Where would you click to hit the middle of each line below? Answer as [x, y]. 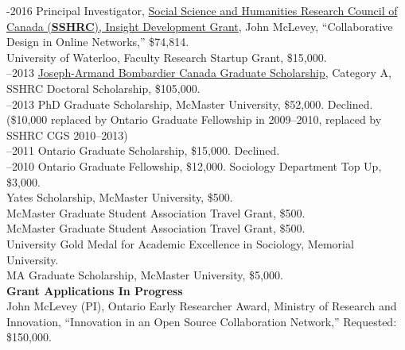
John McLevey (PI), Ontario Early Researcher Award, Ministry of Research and [202, 306]
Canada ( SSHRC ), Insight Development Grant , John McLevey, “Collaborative [200, 26]
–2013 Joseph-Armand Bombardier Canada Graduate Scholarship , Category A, [199, 73]
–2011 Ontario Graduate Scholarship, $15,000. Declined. [143, 150]
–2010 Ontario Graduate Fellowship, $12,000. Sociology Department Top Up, [194, 165]
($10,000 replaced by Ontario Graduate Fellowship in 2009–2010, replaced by [194, 119]
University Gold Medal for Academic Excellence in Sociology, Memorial [180, 243]
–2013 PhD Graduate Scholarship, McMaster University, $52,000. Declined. [190, 104]
